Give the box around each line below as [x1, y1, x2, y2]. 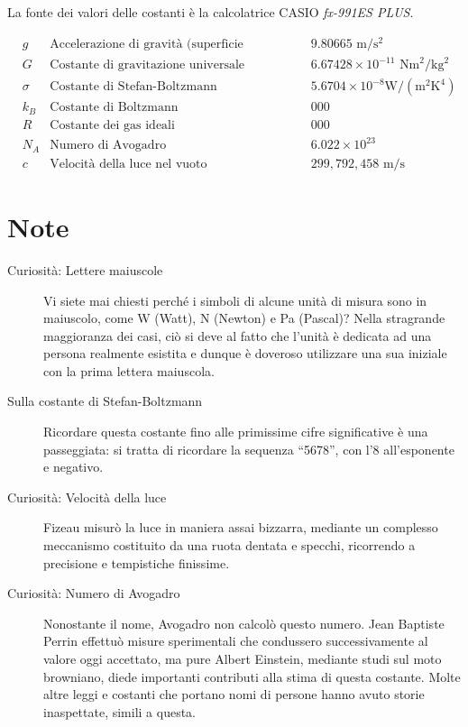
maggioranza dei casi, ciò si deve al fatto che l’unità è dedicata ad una [43, 326, 432, 345]
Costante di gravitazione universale [50, 59, 245, 72]
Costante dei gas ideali [50, 118, 175, 132]
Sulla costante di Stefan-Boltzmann [7, 391, 203, 410]
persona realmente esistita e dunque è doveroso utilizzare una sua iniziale [43, 344, 447, 363]
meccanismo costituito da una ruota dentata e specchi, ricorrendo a [43, 536, 416, 555]
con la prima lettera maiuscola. [43, 361, 215, 380]
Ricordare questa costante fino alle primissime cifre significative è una [43, 422, 428, 441]
